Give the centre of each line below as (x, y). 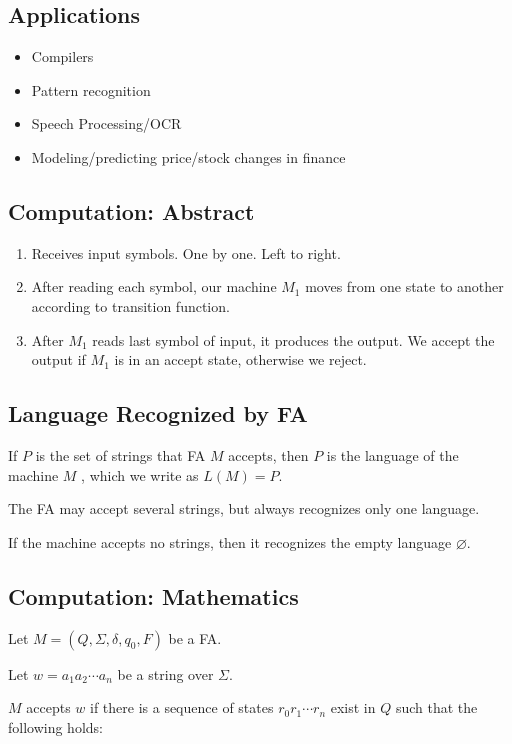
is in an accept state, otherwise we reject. (240, 359)
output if (58, 359)
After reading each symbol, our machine (154, 286)
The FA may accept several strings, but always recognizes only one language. (244, 508)
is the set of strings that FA (120, 454)
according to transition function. (130, 305)
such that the (436, 707)
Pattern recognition (91, 89)
